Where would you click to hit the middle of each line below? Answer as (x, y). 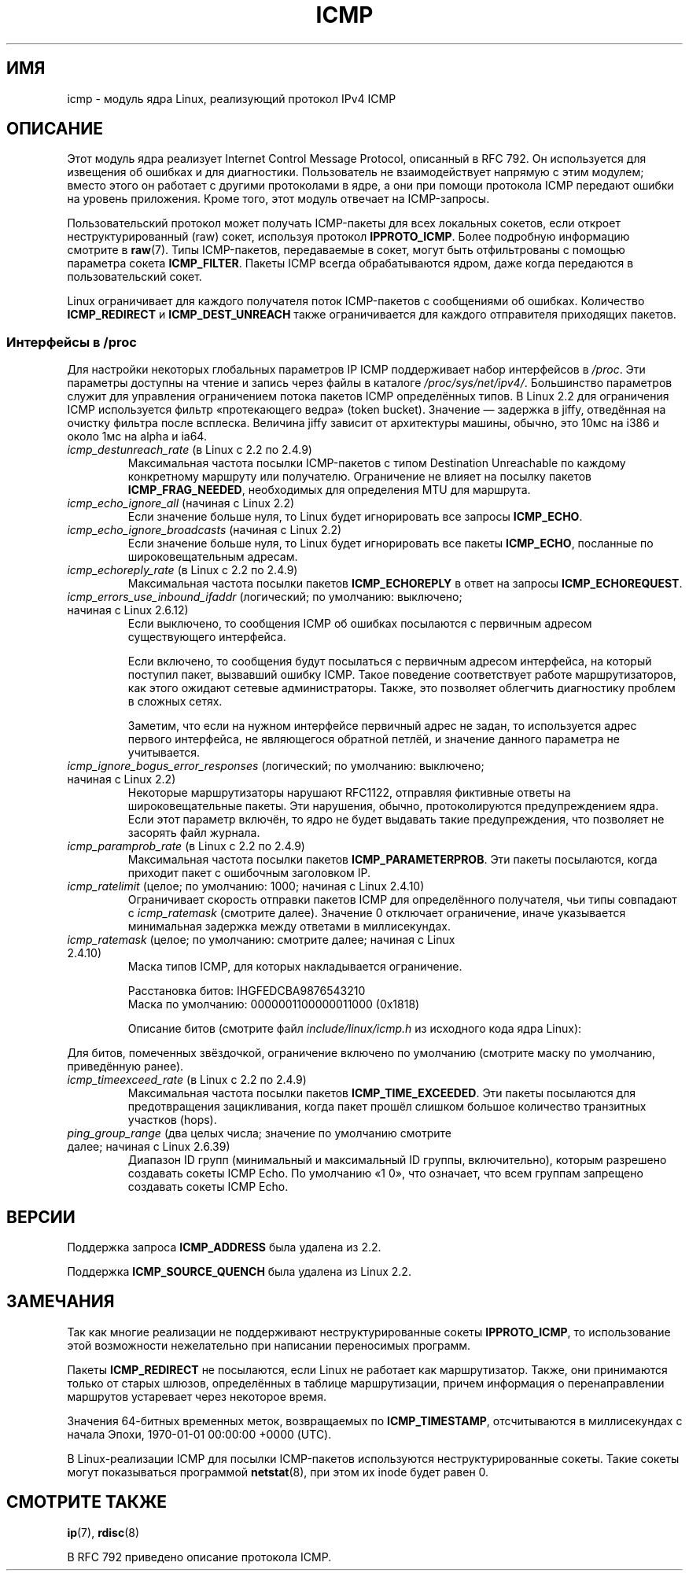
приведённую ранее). (125, 1067)
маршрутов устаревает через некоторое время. (197, 1396)
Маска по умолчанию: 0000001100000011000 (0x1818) (274, 1004)
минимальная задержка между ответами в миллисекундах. (289, 927)
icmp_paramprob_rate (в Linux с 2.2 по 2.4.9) (186, 846)
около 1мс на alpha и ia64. (137, 437)
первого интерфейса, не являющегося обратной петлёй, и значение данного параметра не (374, 739)
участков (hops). (172, 1120)
